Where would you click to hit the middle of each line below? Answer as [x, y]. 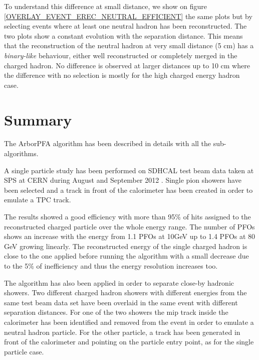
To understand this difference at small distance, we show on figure [105, 6]
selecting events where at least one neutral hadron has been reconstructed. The [125, 26]
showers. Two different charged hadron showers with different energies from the [125, 292]
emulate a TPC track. [38, 200]
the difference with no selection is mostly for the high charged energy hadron [122, 75]
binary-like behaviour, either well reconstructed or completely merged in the [121, 55]
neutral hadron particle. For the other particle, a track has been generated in [122, 332]
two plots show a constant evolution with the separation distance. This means [123, 35]
